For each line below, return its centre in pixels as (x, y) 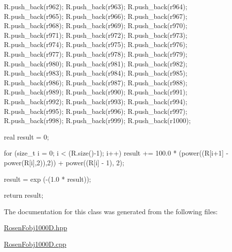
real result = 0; (26, 136)
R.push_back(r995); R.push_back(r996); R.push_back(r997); (96, 111)
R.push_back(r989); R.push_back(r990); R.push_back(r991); (96, 92)
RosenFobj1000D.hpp (36, 228)
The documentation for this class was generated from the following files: (111, 211)
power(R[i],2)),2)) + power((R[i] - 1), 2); (64, 162)
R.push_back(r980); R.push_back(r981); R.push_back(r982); (96, 63)
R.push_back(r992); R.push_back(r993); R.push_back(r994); (96, 101)
